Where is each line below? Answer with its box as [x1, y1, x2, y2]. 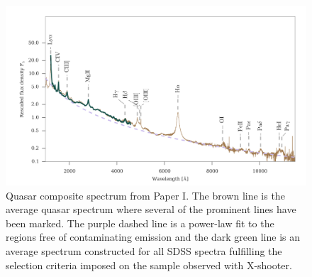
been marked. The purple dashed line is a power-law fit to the [6, 215, 274, 230]
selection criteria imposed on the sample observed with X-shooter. [6, 257, 292, 272]
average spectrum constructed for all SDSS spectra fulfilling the [6, 243, 282, 258]
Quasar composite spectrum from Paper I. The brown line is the [6, 188, 285, 202]
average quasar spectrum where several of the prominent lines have [6, 202, 296, 217]
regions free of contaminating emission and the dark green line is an [6, 229, 301, 244]
